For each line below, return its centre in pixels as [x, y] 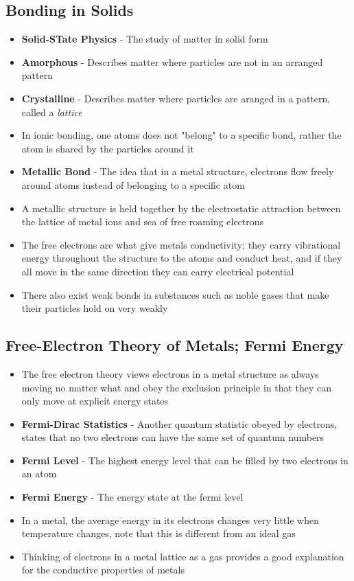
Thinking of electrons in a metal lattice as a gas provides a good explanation [183, 556]
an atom [39, 474]
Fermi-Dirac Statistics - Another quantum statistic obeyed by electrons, [179, 423]
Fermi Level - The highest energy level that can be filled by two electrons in [185, 460]
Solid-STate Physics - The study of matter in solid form [145, 39]
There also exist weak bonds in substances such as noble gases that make [175, 294]
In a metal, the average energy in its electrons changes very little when [170, 520]
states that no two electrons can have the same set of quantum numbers [173, 437]
